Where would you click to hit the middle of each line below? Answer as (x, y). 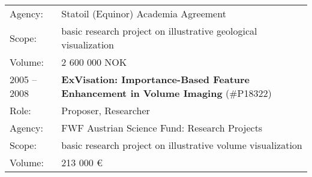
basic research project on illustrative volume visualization (182, 145)
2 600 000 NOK (94, 62)
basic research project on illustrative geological (159, 31)
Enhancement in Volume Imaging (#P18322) (166, 93)
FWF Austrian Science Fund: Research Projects (162, 128)
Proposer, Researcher (106, 110)
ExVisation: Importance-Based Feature (156, 79)
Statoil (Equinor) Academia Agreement (144, 13)
